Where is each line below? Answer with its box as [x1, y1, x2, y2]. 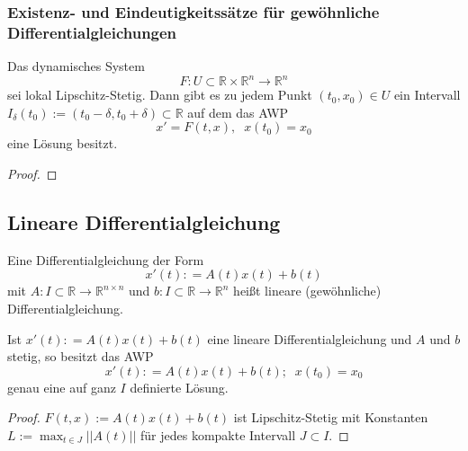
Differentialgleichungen [7, 21, 177, 43]
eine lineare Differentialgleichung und [207, 329, 412, 348]
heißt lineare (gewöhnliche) [233, 281, 382, 300]
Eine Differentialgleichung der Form [7, 250, 204, 269]
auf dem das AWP [187, 102, 289, 121]
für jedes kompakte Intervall [140, 425, 296, 444]
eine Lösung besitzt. [7, 134, 118, 153]
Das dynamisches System [7, 57, 145, 75]
